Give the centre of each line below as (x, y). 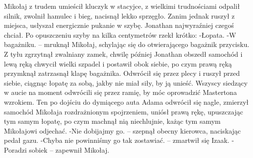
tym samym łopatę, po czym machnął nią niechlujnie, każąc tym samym (112, 121)
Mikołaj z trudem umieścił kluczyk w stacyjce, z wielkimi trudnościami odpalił (122, 6)
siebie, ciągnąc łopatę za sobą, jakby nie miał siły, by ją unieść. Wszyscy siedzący (126, 82)
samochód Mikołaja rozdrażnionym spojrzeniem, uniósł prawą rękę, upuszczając (124, 111)
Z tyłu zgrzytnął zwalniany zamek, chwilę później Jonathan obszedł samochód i (123, 54)
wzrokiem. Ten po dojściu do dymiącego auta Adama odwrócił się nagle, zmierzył (126, 102)
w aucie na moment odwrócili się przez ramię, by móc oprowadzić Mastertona (120, 92)
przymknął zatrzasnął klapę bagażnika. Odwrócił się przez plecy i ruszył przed (122, 73)
